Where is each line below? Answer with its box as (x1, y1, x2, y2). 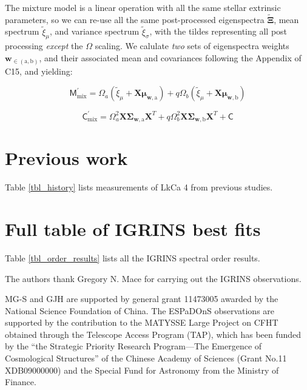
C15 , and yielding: (5, 64, 73, 77)
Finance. (5, 375, 36, 388)
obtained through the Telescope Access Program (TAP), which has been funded (5, 328, 302, 340)
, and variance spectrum (50, 25, 140, 38)
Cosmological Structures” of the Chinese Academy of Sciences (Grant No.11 (5, 352, 287, 365)
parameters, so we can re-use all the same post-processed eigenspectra (5, 13, 265, 25)
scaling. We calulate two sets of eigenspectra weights (95, 39, 289, 52)
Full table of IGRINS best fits (5, 216, 261, 241)
